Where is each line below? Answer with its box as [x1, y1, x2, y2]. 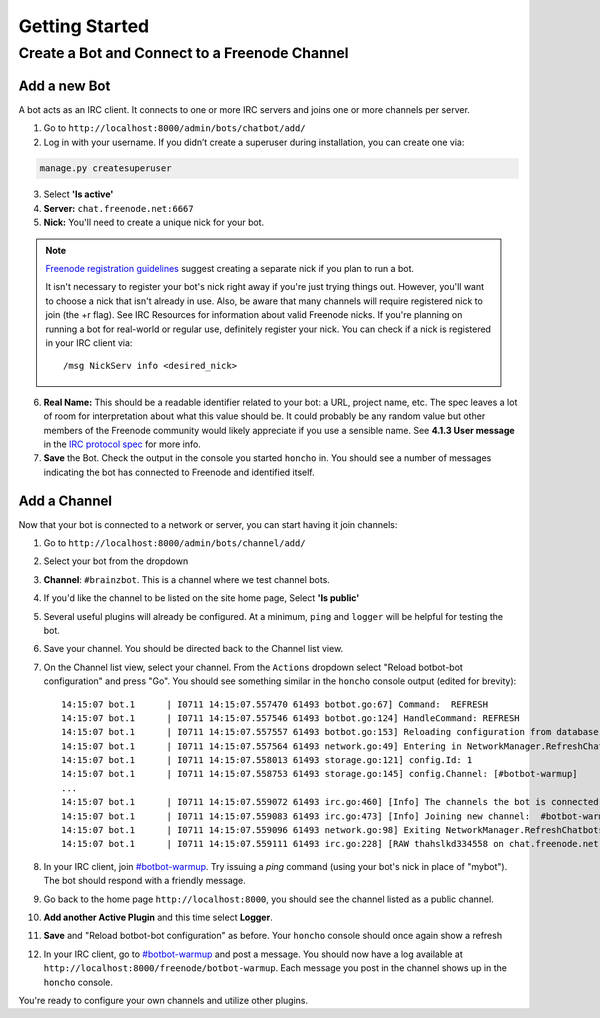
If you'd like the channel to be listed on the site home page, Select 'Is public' [43, 592, 360, 604]
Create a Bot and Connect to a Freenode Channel [18, 44, 349, 62]
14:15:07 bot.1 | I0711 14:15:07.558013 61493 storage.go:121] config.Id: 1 [61, 755, 473, 766]
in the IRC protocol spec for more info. [43, 438, 202, 450]
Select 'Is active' [43, 188, 114, 200]
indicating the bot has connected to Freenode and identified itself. [43, 466, 315, 478]
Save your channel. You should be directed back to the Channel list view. [43, 643, 344, 655]
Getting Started [18, 15, 150, 37]
